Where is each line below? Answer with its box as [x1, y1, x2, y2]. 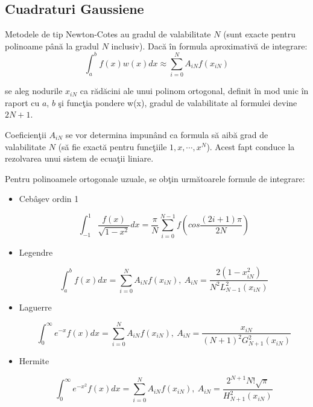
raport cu [5, 96, 40, 109]
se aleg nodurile [5, 84, 63, 97]
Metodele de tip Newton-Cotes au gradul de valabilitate [5, 28, 211, 40]
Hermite [19, 354, 49, 367]
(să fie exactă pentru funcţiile [58, 140, 167, 153]
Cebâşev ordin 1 [19, 192, 79, 205]
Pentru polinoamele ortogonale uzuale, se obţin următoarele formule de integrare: [5, 172, 305, 185]
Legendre [19, 245, 53, 258]
